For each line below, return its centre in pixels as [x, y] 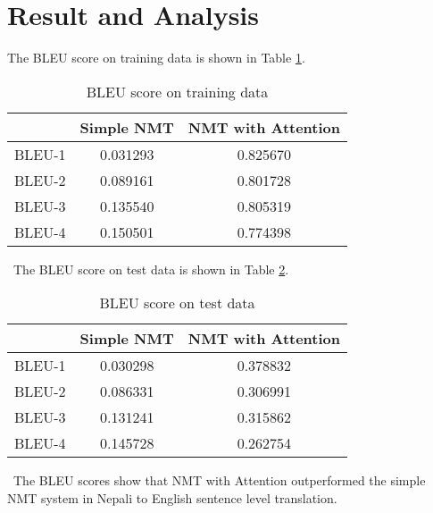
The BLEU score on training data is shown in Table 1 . [156, 58]
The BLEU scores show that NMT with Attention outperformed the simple [219, 480]
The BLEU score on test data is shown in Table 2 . [151, 269]
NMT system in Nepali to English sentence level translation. [172, 497]
